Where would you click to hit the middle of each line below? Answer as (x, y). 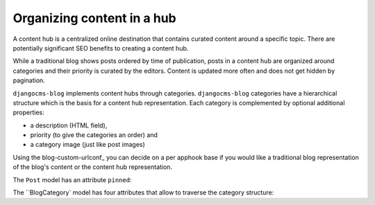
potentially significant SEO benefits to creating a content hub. (101, 48)
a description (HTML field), (69, 125)
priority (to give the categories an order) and (94, 135)
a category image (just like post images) (87, 145)
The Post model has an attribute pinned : (72, 179)
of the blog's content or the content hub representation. (93, 167)
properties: (28, 113)
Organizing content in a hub (94, 18)
